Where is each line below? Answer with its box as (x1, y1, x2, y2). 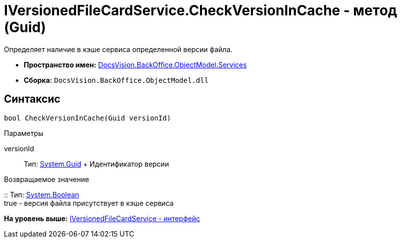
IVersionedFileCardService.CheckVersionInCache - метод (4, 2, 398, 19)
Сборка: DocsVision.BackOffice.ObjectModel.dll (24, 75, 209, 84)
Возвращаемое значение (4, 175, 89, 183)
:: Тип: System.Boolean (4, 190, 79, 199)
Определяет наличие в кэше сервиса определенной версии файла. (4, 45, 233, 54)
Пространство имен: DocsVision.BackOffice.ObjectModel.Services (24, 60, 247, 69)
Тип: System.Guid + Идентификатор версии (24, 159, 169, 168)
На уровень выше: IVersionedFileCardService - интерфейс (4, 214, 200, 223)
